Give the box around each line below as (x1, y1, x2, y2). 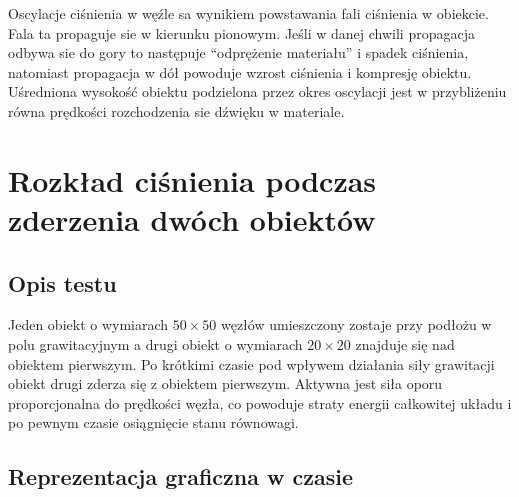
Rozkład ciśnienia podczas (8, 159, 377, 200)
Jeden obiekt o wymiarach (8, 314, 169, 335)
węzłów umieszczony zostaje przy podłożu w (220, 314, 492, 335)
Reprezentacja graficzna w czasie (8, 461, 354, 492)
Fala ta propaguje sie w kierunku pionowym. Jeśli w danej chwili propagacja (8, 22, 475, 43)
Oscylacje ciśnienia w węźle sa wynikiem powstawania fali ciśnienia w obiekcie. (8, 3, 489, 23)
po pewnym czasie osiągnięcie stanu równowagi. (8, 412, 299, 433)
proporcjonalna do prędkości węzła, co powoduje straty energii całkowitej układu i (8, 392, 512, 413)
